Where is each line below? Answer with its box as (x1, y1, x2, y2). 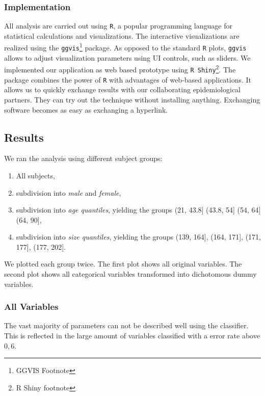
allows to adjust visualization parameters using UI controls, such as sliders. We (4, 52, 251, 63)
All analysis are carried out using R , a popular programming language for (4, 20, 232, 31)
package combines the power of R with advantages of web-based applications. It (4, 74, 252, 85)
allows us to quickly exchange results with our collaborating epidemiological (4, 84, 241, 95)
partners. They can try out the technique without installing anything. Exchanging (4, 94, 260, 104)
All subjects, (16, 170, 55, 180)
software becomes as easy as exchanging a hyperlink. (4, 104, 168, 115)
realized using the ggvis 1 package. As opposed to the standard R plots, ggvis (4, 41, 247, 53)
